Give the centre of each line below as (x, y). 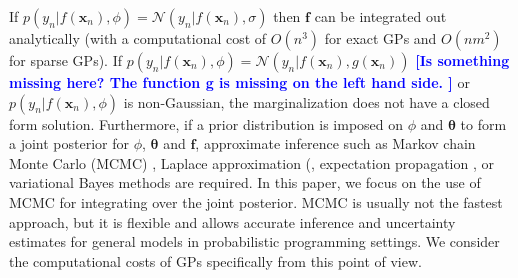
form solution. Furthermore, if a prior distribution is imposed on (206, 123)
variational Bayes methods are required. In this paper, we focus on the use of (245, 182)
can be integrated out (380, 16)
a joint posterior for (69, 143)
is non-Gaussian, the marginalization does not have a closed (306, 101)
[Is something (462, 60)
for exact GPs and (380, 38)
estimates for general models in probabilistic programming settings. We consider (254, 241)
